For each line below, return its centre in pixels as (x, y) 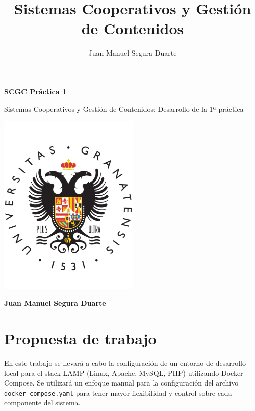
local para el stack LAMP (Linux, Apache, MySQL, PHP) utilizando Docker (124, 373)
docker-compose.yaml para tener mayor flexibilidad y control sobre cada (118, 392)
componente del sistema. (42, 403)
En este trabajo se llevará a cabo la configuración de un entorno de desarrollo (125, 362)
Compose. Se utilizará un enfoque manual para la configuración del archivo (121, 383)
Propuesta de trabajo (80, 338)
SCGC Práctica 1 (35, 91)
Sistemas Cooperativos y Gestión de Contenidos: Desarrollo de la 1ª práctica (124, 108)
